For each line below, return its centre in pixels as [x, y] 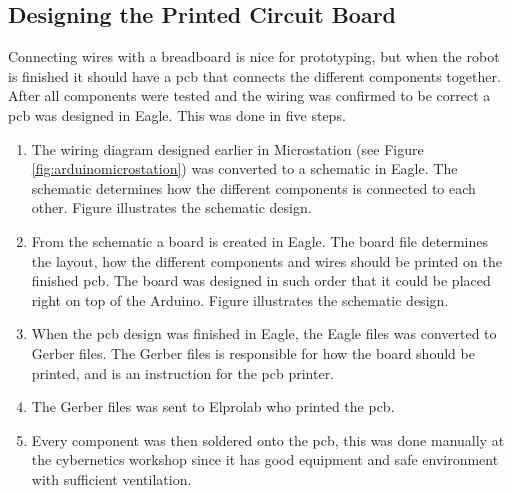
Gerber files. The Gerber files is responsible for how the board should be [253, 352]
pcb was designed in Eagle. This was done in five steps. [177, 114]
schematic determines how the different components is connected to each [253, 187]
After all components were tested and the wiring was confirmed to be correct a [249, 95]
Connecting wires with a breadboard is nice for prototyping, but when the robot [254, 56]
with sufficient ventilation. [111, 478]
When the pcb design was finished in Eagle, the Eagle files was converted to [264, 333]
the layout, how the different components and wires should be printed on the [266, 260]
